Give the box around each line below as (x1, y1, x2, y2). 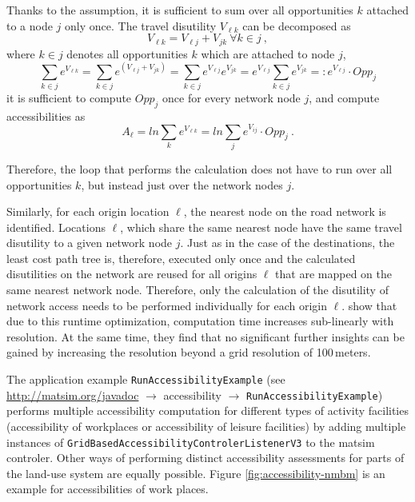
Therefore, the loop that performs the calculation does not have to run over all (6, 160, 393, 177)
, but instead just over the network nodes (81, 176, 283, 193)
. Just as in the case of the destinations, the (180, 234, 395, 251)
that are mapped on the (275, 265, 392, 282)
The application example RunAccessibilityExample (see (6, 371, 285, 388)
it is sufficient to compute (6, 90, 132, 106)
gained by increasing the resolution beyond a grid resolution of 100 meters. (6, 344, 371, 361)
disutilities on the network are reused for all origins (6, 265, 257, 282)
